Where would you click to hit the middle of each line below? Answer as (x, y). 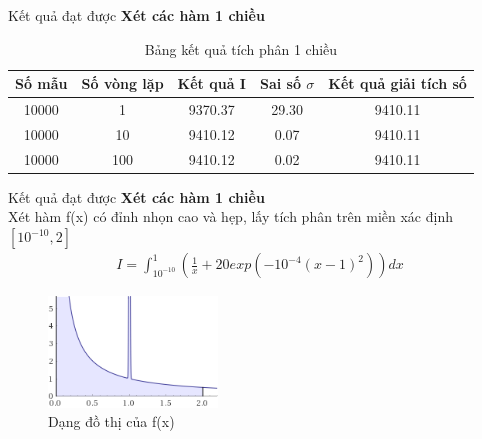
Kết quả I (211, 83)
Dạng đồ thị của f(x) (111, 421)
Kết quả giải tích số (397, 83)
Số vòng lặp (122, 83)
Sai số (280, 83)
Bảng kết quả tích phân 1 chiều (241, 48)
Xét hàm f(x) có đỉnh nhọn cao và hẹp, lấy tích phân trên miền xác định (230, 216)
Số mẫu (41, 83)
